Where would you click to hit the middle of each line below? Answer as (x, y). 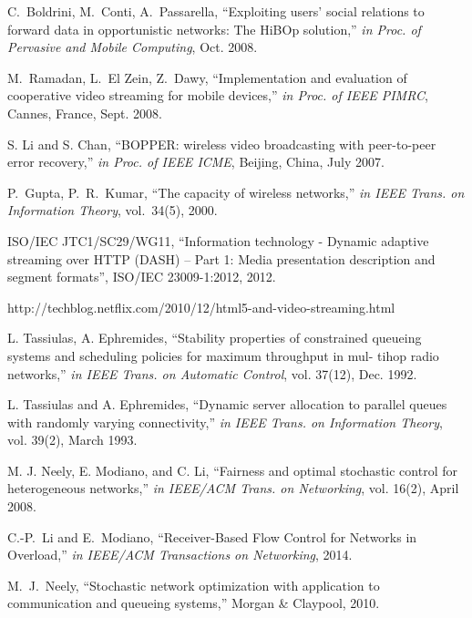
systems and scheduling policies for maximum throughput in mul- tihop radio (223, 355)
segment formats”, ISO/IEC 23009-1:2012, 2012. (142, 277)
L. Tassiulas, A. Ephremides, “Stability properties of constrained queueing (215, 338)
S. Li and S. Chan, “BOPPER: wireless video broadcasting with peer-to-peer (222, 144)
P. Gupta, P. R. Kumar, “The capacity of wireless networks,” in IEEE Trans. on (236, 192)
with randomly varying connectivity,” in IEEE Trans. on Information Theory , (225, 422)
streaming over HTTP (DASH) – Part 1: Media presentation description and (221, 258)
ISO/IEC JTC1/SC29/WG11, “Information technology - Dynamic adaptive (218, 240)
